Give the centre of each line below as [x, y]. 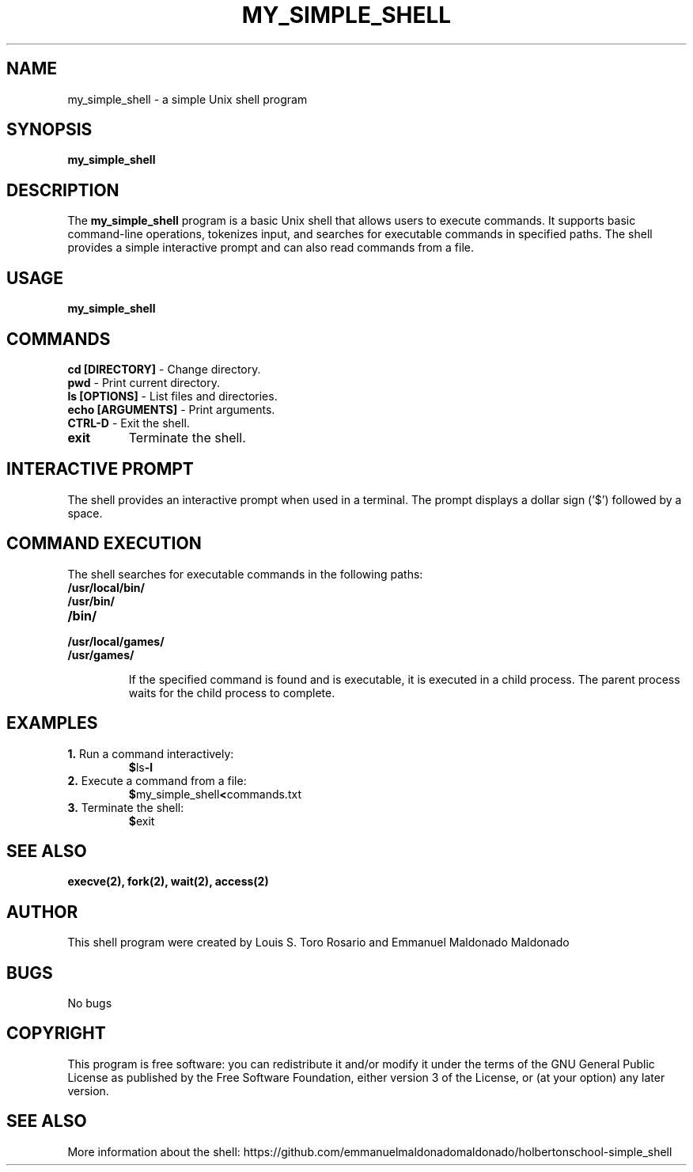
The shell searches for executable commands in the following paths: [245, 574]
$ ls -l [141, 767]
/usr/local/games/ [116, 641]
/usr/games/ [101, 654]
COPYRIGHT [56, 1034]
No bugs [90, 1003]
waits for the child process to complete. [232, 692]
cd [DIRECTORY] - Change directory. [164, 369]
